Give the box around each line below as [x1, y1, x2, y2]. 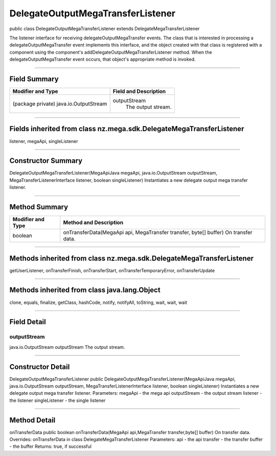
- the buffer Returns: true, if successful [9, 443, 92, 449]
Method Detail [9, 416, 56, 424]
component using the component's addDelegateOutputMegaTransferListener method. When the [9, 49, 212, 55]
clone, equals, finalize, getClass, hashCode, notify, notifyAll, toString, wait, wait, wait [9, 299, 188, 305]
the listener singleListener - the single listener [9, 397, 106, 403]
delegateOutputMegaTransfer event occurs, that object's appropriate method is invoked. [9, 56, 196, 62]
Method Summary [9, 203, 68, 211]
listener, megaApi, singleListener [9, 138, 79, 144]
